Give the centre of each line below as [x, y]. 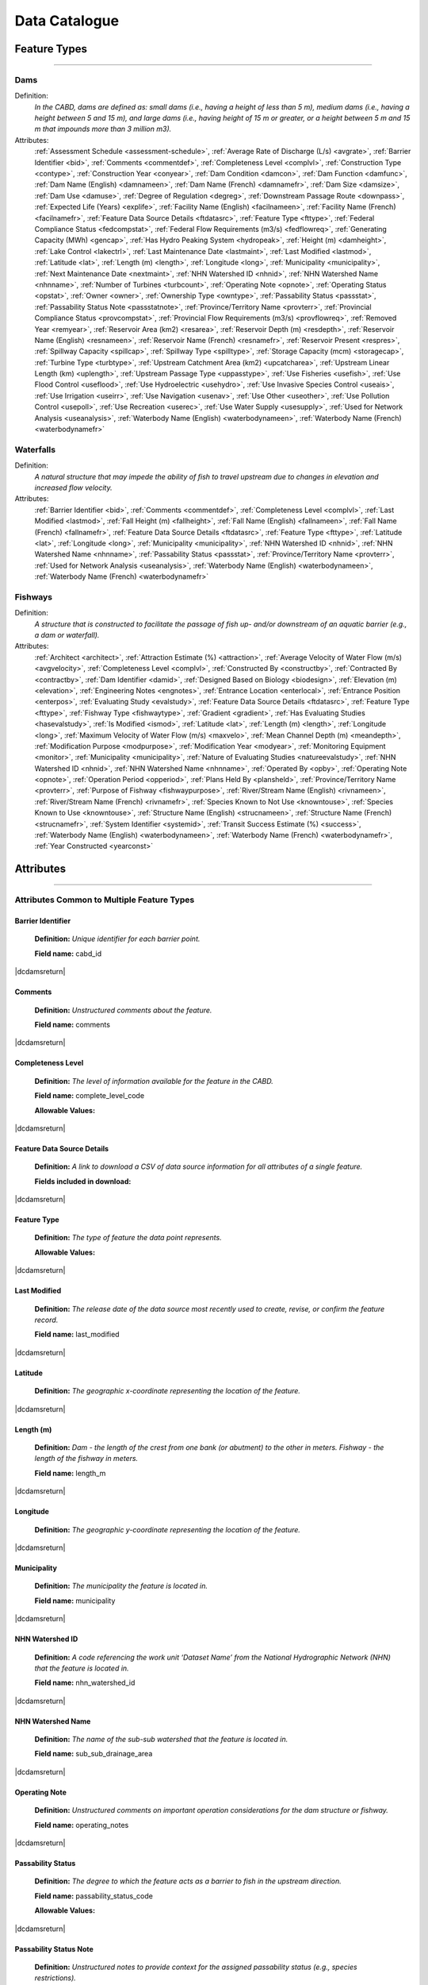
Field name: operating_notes [82, 1825]
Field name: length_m [70, 1473]
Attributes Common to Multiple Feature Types [105, 900]
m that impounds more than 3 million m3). [103, 129]
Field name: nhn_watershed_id [85, 1682]
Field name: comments [73, 1024]
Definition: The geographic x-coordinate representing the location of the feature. [168, 1391]
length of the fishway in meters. [86, 1459]
